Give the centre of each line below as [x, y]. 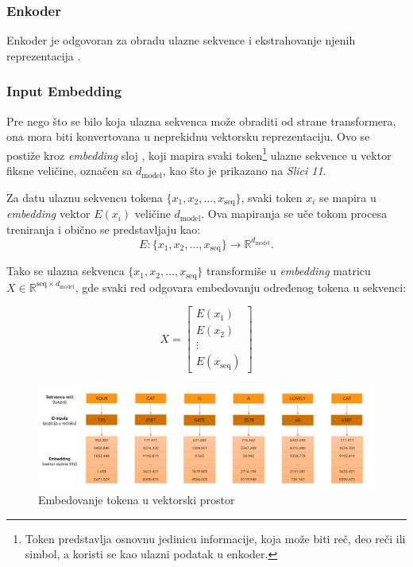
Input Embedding [64, 91]
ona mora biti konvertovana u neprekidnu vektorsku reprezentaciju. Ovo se [188, 136]
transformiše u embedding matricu [289, 271]
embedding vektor [48, 214]
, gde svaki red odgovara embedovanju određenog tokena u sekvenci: [241, 287]
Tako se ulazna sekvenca [66, 271]
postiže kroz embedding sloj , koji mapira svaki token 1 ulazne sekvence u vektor [199, 153]
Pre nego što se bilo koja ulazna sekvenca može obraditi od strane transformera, [201, 120]
